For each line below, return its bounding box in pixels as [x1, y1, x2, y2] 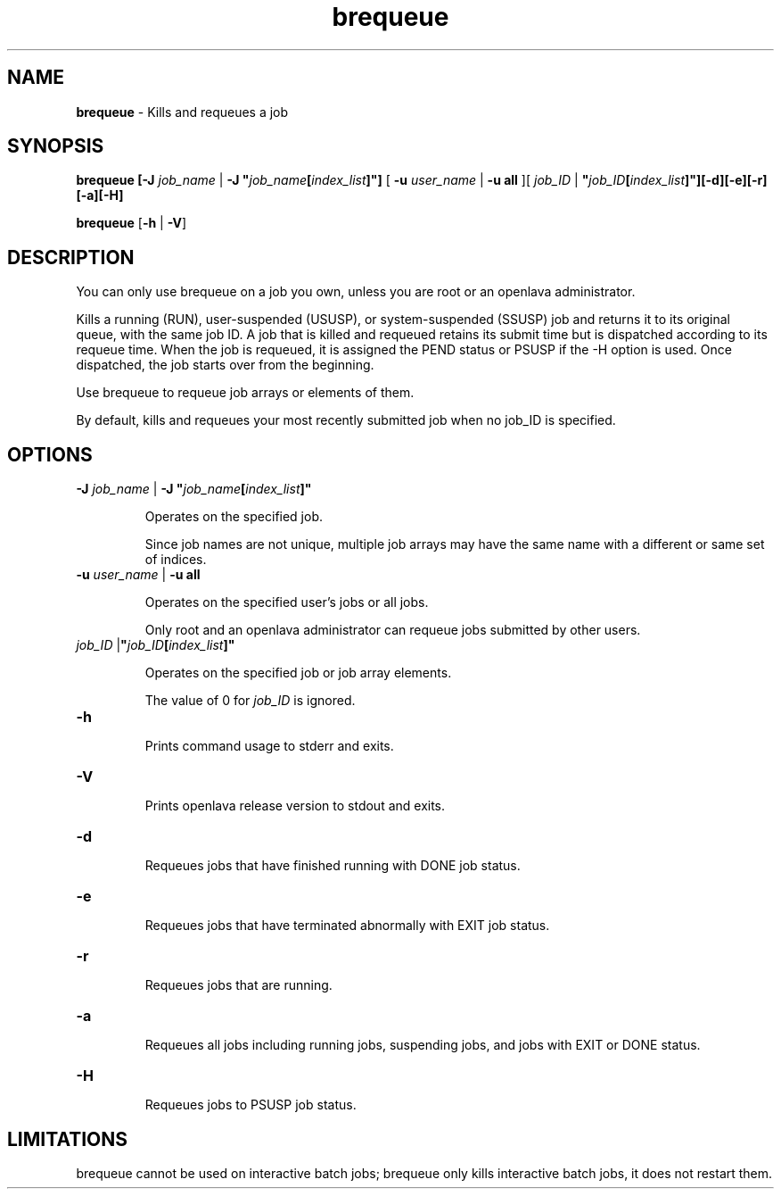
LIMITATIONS [7, 1127, 128, 1150]
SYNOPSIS [7, 135, 104, 158]
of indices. [144, 552, 207, 568]
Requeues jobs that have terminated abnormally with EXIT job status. [144, 918, 550, 934]
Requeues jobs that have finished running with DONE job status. [144, 858, 521, 874]
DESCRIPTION [7, 245, 135, 269]
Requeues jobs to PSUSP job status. [144, 1097, 357, 1113]
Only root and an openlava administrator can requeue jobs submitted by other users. [144, 622, 641, 638]
